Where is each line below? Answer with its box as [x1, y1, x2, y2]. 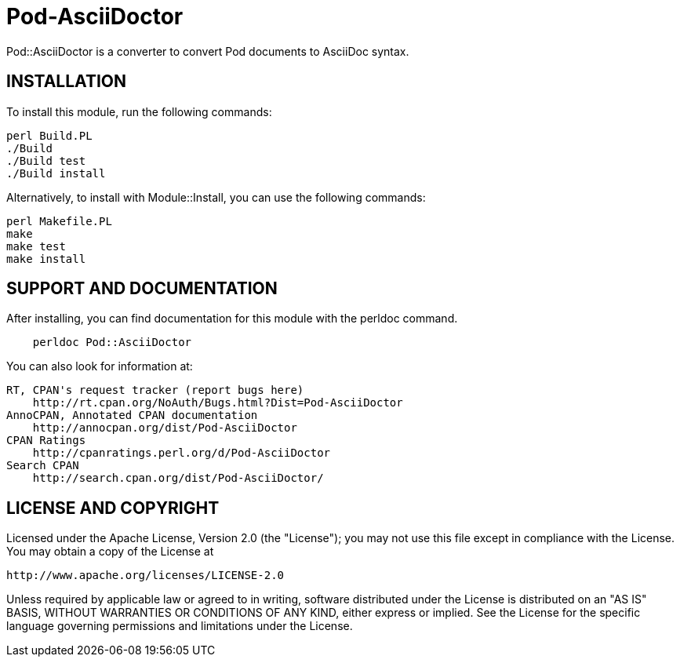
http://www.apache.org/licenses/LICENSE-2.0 [6, 569, 285, 582]
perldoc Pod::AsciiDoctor [32, 336, 192, 349]
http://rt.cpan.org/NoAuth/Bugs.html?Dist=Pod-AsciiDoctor [32, 396, 403, 410]
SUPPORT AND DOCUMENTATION [6, 279, 278, 299]
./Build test [6, 154, 86, 167]
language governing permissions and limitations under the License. [6, 619, 353, 633]
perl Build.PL [6, 129, 93, 142]
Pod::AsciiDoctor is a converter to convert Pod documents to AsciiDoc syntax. [6, 44, 409, 58]
